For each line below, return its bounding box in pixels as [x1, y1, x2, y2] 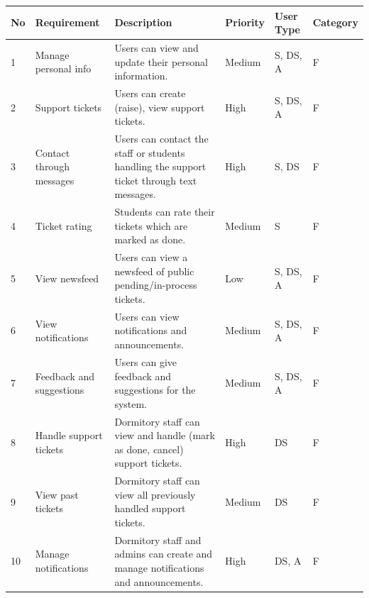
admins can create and [114, 546, 213, 561]
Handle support [35, 428, 103, 443]
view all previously [114, 487, 196, 502]
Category [312, 15, 358, 30]
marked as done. [114, 232, 186, 247]
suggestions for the [114, 382, 196, 397]
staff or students [114, 145, 185, 160]
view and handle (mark [114, 428, 215, 443]
